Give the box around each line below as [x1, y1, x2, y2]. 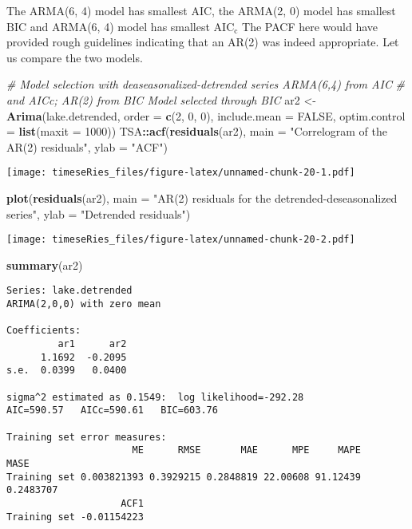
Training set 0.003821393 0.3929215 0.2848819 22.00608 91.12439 [6, 471, 361, 483]
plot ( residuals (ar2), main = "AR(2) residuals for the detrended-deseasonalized [6, 190, 398, 206]
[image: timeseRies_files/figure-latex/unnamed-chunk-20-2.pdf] [6, 234, 355, 246]
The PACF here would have [242, 18, 378, 34]
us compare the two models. [6, 49, 143, 65]
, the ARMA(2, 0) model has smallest [212, 2, 396, 18]
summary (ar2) [6, 256, 83, 273]
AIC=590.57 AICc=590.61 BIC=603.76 [6, 405, 218, 416]
